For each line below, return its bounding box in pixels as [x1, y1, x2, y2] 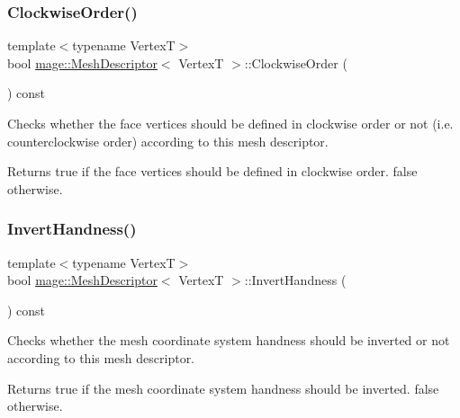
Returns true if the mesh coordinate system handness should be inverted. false [7, 378, 439, 397]
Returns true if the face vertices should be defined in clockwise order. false [7, 162, 418, 181]
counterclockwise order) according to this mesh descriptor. [7, 131, 329, 150]
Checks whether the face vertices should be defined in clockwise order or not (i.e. [7, 114, 454, 132]
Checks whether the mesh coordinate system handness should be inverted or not [7, 331, 450, 350]
